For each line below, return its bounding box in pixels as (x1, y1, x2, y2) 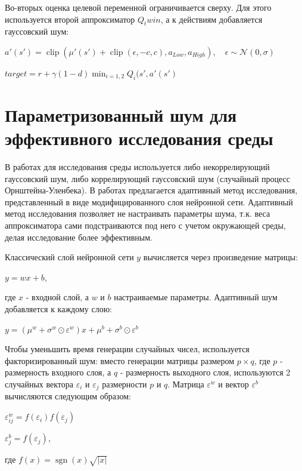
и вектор (218, 378, 249, 390)
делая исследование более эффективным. (5, 230, 152, 243)
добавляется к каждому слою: (5, 303, 112, 315)
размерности (102, 378, 147, 390)
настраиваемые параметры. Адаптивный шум (114, 291, 278, 303)
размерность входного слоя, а (5, 366, 111, 378)
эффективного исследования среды (5, 126, 273, 150)
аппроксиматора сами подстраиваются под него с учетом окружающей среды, (5, 219, 286, 232)
